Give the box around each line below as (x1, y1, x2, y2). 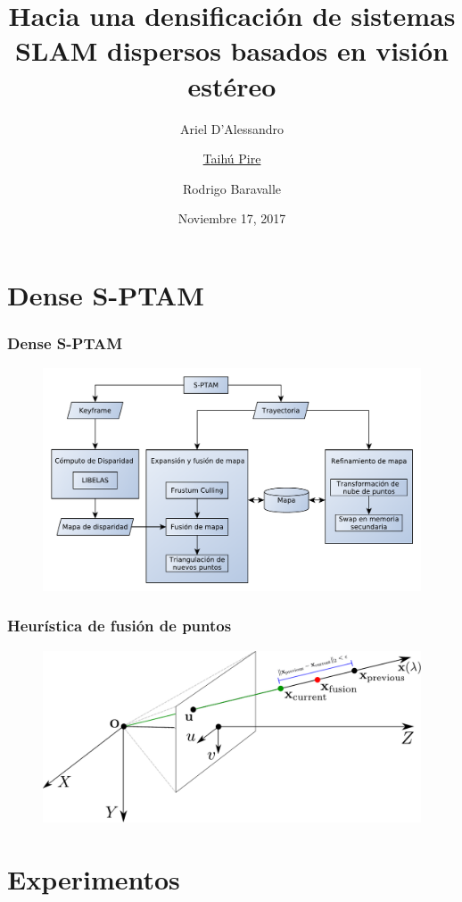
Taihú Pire (202, 149, 261, 168)
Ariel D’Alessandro (180, 119, 284, 138)
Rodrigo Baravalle (182, 179, 282, 197)
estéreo (187, 67, 276, 104)
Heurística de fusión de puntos (7, 614, 232, 637)
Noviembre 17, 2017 (177, 209, 286, 228)
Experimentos (7, 860, 180, 897)
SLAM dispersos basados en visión (15, 32, 449, 69)
